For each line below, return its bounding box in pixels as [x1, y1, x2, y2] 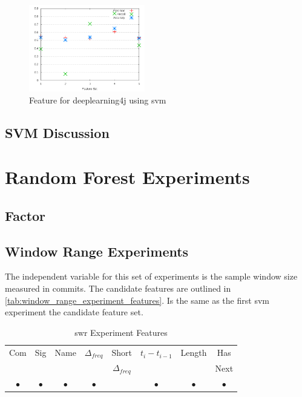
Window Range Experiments [5, 241, 189, 260]
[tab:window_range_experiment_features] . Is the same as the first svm [5, 294, 269, 306]
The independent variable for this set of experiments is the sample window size [5, 270, 298, 283]
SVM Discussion [5, 123, 110, 142]
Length [180, 346, 207, 359]
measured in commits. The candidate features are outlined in [5, 282, 231, 295]
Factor [5, 206, 46, 225]
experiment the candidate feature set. [5, 306, 143, 318]
